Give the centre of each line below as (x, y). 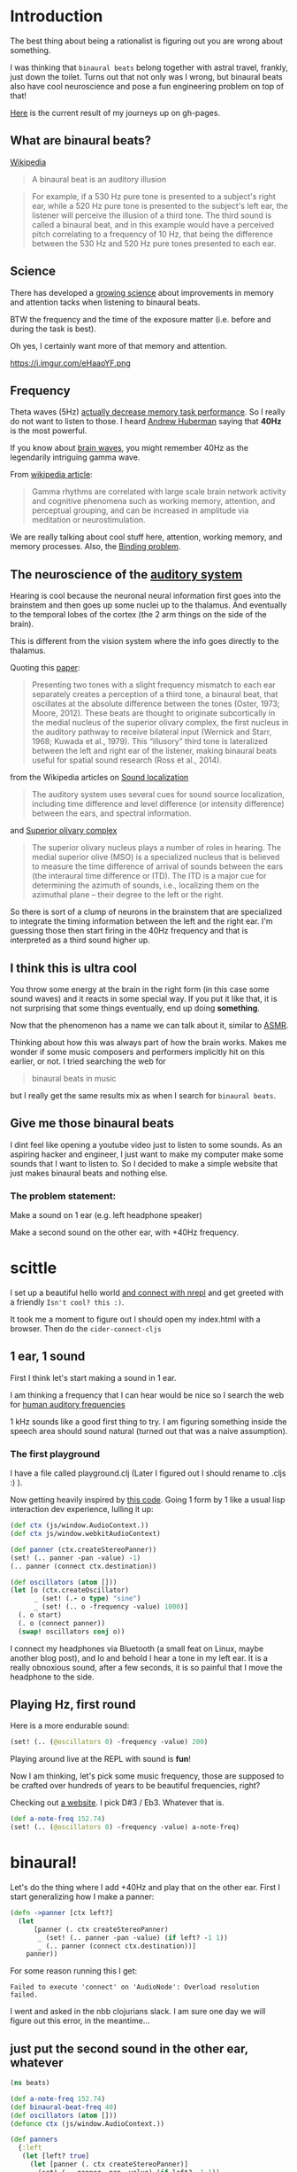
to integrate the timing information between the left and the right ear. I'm (141, 921)
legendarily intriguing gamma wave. (75, 457)
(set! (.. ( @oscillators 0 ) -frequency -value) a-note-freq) (125, 1827)
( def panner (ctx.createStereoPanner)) (84, 1549)
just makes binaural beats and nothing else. (89, 1173)
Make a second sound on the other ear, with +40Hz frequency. (125, 1232)
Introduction (57, 16)
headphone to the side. (52, 1677)
